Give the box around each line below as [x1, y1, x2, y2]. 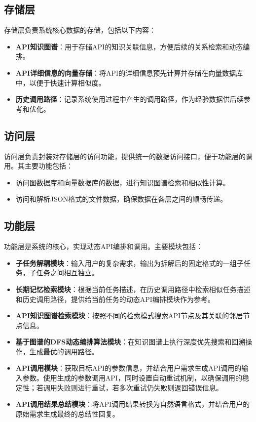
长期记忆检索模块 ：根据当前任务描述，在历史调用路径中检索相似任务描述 [15, 284, 251, 294]
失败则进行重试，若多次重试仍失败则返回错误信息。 [57, 382, 223, 392]
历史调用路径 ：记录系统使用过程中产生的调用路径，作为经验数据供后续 [15, 94, 244, 104]
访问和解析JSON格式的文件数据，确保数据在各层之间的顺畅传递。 [15, 194, 227, 204]
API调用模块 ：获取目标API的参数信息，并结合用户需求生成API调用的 [15, 363, 242, 373]
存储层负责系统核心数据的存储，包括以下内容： [4, 25, 156, 35]
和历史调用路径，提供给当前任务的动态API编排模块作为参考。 [15, 294, 215, 304]
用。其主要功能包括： [4, 161, 73, 171]
